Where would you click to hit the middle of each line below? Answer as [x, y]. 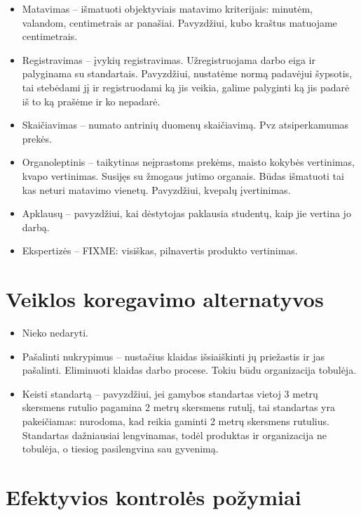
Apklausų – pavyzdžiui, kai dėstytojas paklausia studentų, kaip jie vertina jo [186, 213]
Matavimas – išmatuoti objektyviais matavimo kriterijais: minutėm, [167, 8]
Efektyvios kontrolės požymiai [154, 496]
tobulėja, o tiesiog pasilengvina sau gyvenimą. [120, 449]
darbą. [36, 227]
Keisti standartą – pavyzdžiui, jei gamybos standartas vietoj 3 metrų [170, 393]
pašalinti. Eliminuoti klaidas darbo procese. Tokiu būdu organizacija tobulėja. [189, 370]
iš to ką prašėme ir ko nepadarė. [91, 101]
